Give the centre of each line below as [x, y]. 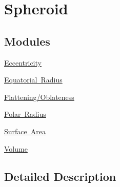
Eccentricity [23, 62]
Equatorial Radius [33, 80]
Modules [27, 41]
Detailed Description [60, 176]
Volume [16, 148]
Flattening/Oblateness [39, 97]
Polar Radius [25, 114]
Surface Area [25, 131]
